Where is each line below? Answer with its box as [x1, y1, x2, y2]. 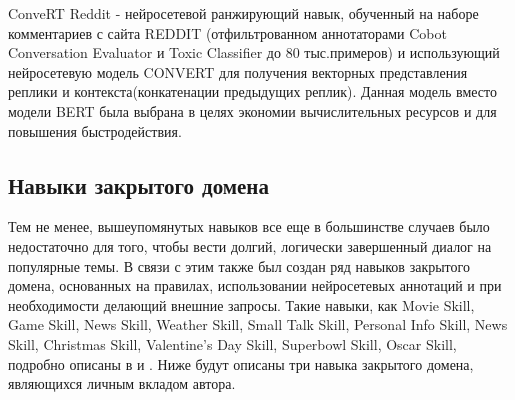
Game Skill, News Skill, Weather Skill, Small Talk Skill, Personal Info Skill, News [8, 314, 508, 335]
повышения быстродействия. [8, 120, 182, 141]
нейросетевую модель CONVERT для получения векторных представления [8, 61, 468, 82]
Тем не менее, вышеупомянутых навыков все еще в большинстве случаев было [8, 216, 490, 237]
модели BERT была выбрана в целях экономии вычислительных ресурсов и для [8, 100, 497, 121]
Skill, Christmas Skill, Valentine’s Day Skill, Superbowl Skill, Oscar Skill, [8, 333, 457, 354]
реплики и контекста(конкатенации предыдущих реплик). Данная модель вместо [8, 81, 497, 102]
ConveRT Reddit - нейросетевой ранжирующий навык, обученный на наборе [8, 3, 479, 23]
